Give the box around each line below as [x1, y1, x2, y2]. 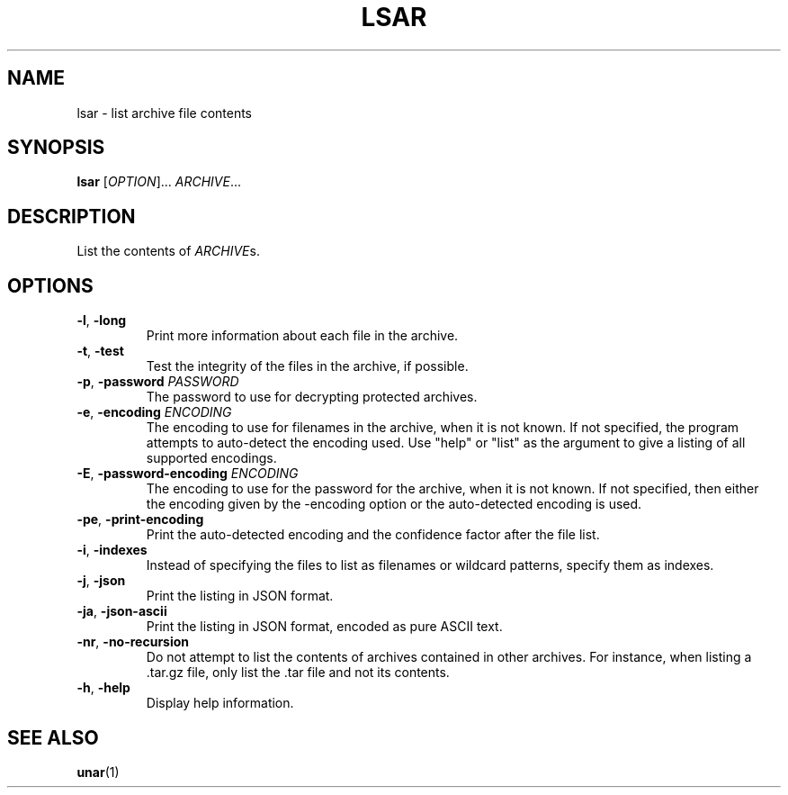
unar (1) [76, 763, 120, 780]
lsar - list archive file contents [76, 104, 253, 121]
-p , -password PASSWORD [76, 374, 239, 390]
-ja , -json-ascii [76, 603, 167, 619]
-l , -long [76, 312, 127, 329]
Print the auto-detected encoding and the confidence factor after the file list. [146, 527, 600, 543]
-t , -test [76, 343, 124, 359]
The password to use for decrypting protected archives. [146, 389, 478, 405]
